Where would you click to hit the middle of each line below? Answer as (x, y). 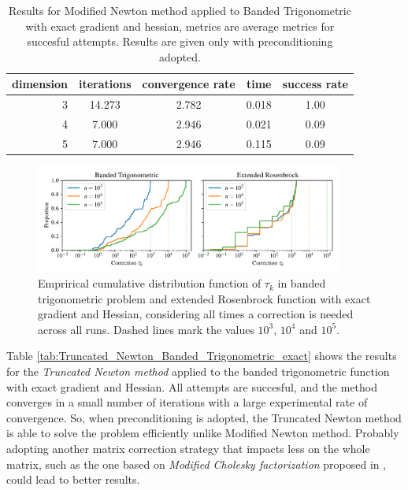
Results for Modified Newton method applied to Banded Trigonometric (180, 10)
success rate (315, 84)
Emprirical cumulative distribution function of (150, 283)
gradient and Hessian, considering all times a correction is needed (196, 314)
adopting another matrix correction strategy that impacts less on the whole (188, 449)
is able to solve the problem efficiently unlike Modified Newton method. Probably (203, 433)
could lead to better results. (73, 479)
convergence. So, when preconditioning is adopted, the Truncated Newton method (204, 417)
